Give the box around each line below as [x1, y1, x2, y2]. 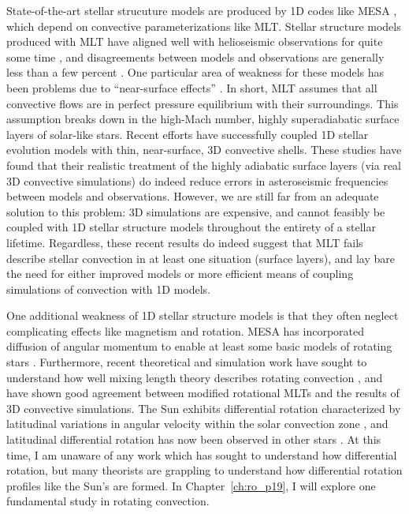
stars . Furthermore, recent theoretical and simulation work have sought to [6, 354, 367, 370]
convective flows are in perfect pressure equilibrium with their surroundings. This [6, 95, 399, 111]
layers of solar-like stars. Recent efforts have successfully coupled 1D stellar [6, 126, 369, 142]
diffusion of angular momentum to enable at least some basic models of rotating [6, 338, 392, 355]
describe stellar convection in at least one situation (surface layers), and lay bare [6, 249, 395, 266]
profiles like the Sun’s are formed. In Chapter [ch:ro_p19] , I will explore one [6, 477, 376, 493]
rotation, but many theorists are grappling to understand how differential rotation [6, 462, 403, 478]
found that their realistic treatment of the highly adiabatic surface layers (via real [6, 156, 401, 173]
